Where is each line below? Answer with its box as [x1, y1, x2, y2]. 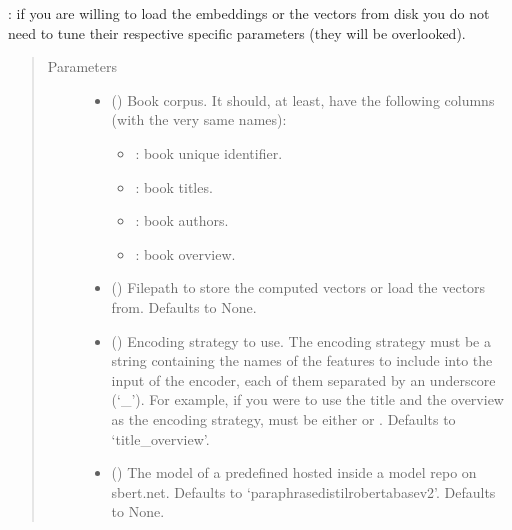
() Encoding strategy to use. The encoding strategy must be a [111, 330, 491, 351]
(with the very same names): [111, 109, 287, 130]
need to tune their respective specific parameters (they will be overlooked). [8, 22, 466, 43]
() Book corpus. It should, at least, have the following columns [111, 89, 495, 110]
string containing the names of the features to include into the [111, 350, 493, 371]
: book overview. [135, 243, 236, 264]
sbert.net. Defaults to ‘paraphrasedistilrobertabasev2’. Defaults [111, 481, 496, 502]
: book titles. [135, 176, 213, 197]
